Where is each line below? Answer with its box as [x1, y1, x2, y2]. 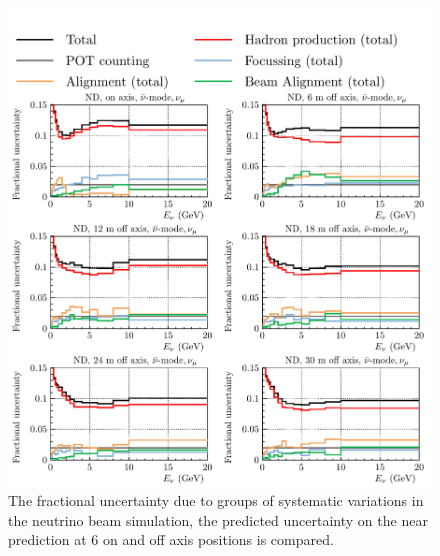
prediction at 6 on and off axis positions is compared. [8, 529, 334, 550]
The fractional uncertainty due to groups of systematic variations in [8, 490, 424, 511]
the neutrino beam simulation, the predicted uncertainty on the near [8, 509, 428, 530]
